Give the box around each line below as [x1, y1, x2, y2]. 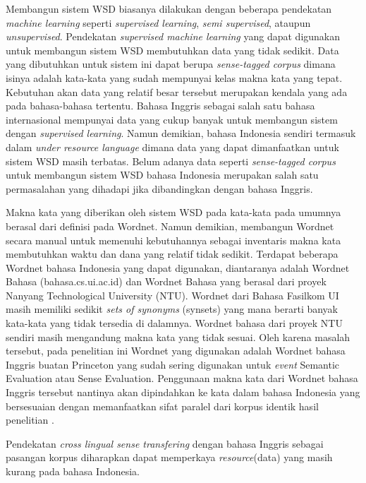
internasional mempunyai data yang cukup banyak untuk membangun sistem [6, 112, 338, 126]
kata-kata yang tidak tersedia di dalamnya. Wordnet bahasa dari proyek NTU [6, 316, 343, 330]
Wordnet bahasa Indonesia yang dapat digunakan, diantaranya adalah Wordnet [6, 260, 350, 275]
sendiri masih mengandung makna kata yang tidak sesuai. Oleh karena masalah [6, 329, 350, 344]
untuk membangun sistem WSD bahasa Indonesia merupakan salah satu [6, 167, 319, 182]
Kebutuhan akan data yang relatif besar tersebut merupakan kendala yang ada [6, 84, 348, 99]
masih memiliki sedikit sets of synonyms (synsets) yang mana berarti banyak [6, 302, 338, 316]
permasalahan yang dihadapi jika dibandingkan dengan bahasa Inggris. [6, 181, 313, 196]
